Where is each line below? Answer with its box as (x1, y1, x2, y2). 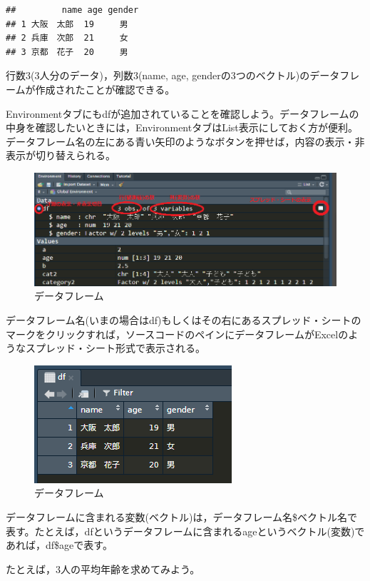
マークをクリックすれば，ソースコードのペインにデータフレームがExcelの (6, 326, 349, 341)
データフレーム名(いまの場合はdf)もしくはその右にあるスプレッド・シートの (6, 312, 361, 327)
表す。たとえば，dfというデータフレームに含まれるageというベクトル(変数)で (6, 523, 365, 538)
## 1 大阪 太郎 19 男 (6, 19, 128, 29)
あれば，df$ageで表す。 (6, 537, 113, 552)
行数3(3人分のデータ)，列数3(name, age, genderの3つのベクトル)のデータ (6, 68, 340, 83)
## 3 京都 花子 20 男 (6, 46, 128, 57)
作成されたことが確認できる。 (35, 81, 175, 96)
